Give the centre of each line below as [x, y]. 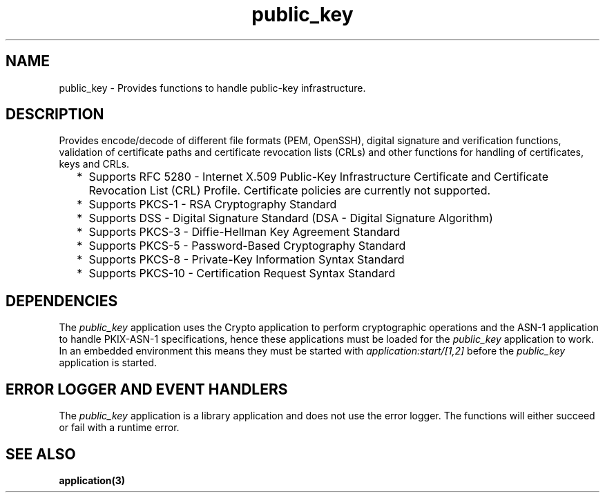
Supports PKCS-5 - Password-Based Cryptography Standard [247, 246]
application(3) [92, 480]
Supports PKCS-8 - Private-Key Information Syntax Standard [247, 260]
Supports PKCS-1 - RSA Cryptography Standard [213, 205]
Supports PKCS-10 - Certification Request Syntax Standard [242, 273]
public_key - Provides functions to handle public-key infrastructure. [212, 88]
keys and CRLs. [94, 164]
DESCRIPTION [55, 114]
